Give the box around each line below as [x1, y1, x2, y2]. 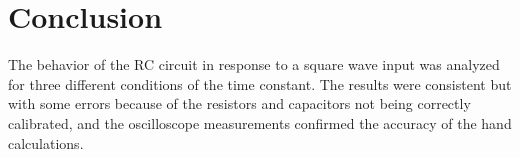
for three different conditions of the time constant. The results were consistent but [8, 73, 512, 94]
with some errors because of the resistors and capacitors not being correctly [8, 93, 471, 114]
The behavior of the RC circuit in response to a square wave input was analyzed [8, 54, 500, 75]
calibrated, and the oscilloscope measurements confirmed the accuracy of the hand [8, 112, 512, 133]
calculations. [8, 132, 84, 153]
